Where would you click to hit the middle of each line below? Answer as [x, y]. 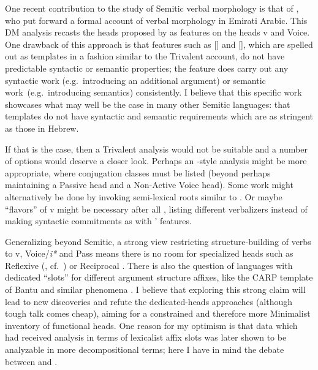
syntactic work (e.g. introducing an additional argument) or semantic [135, 80]
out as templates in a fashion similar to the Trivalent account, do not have [145, 56]
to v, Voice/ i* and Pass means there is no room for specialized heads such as [149, 253]
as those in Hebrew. [42, 128]
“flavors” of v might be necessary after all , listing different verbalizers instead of [156, 209]
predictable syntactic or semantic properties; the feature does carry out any [147, 68]
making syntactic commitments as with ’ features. [98, 221]
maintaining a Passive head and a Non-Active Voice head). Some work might [149, 185]
